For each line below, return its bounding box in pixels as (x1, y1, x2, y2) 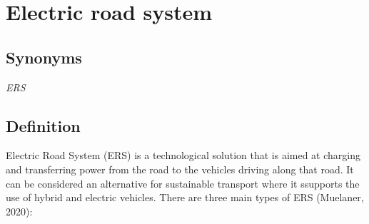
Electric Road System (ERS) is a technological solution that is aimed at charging (6, 148, 360, 163)
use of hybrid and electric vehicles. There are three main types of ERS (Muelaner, (6, 190, 364, 205)
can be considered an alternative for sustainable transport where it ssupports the (6, 175, 360, 190)
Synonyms (6, 46, 82, 68)
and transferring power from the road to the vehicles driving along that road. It (6, 161, 354, 176)
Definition (6, 114, 81, 136)
